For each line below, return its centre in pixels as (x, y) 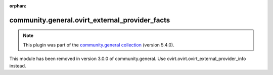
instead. (18, 65)
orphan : (18, 6)
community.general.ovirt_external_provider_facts (90, 20)
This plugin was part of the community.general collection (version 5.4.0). (99, 44)
